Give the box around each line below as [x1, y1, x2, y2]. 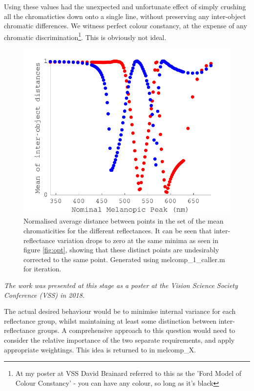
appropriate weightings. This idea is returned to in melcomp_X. [4, 344, 196, 354]
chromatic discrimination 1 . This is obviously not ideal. [4, 30, 167, 42]
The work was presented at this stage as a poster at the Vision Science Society [4, 280, 238, 290]
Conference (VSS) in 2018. [4, 289, 85, 300]
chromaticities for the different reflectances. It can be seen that [23, 226, 212, 236]
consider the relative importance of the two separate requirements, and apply [4, 335, 235, 345]
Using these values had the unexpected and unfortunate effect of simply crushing [4, 1, 246, 11]
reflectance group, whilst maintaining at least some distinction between [4, 315, 217, 326]
